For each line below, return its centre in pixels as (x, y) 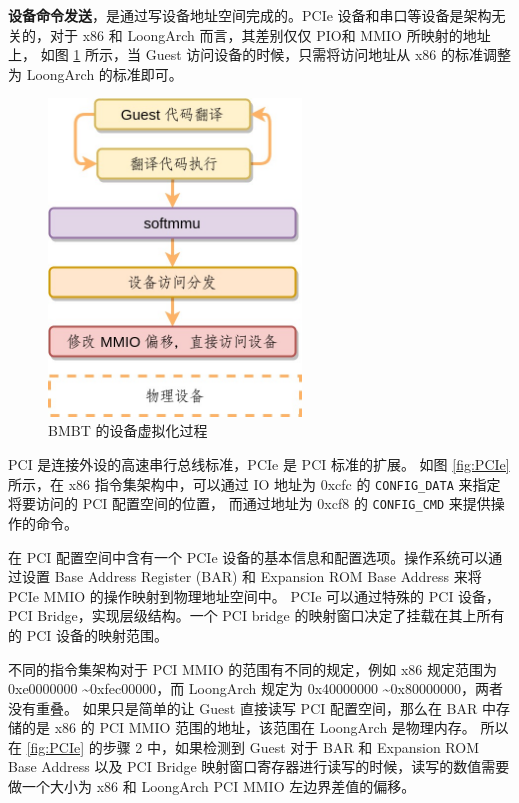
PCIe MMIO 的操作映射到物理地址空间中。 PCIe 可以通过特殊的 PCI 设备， (254, 595)
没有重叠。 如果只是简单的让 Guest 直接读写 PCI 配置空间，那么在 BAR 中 (252, 707)
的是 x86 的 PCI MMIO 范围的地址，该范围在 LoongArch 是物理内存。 (248, 727)
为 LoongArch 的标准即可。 (95, 73)
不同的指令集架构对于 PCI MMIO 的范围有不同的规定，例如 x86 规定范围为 (253, 668)
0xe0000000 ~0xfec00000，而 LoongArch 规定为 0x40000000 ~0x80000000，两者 (255, 688)
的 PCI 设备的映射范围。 (88, 634)
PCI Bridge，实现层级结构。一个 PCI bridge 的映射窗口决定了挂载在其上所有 (256, 615)
